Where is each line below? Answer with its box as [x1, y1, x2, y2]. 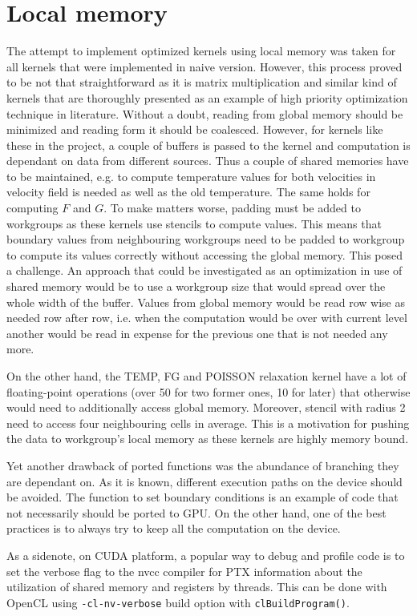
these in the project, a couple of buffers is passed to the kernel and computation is [6, 136, 411, 153]
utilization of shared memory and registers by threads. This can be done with [6, 578, 387, 595]
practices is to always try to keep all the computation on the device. [6, 520, 341, 537]
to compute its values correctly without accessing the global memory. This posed [6, 246, 403, 263]
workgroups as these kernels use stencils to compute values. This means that [6, 215, 382, 232]
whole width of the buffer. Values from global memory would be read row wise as [6, 293, 406, 310]
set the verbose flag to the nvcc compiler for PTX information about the [6, 562, 362, 579]
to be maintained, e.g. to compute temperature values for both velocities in [6, 167, 376, 184]
